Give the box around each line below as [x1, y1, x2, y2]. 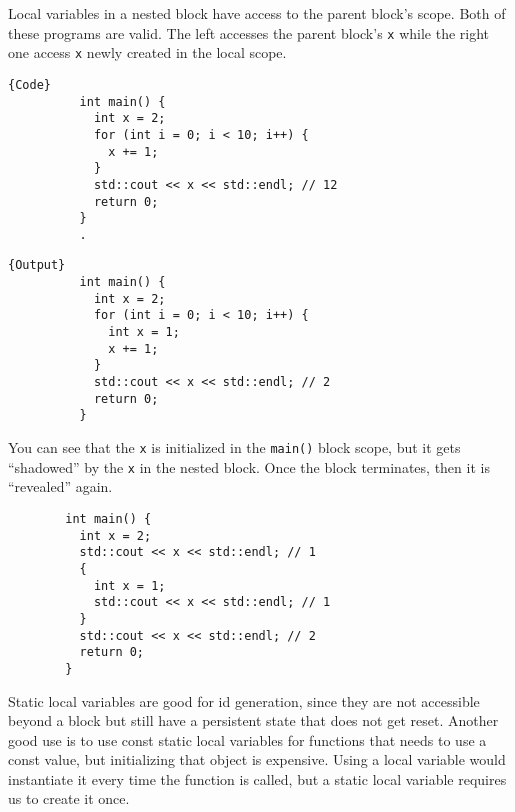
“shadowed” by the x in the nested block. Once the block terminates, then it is [8, 456, 490, 477]
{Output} [8, 258, 66, 273]
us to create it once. [8, 788, 130, 809]
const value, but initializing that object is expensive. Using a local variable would [8, 749, 506, 770]
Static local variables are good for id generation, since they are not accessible [8, 690, 480, 711]
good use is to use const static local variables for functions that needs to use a [8, 729, 487, 750]
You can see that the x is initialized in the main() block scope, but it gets [8, 437, 461, 458]
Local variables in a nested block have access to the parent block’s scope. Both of [8, 3, 506, 23]
